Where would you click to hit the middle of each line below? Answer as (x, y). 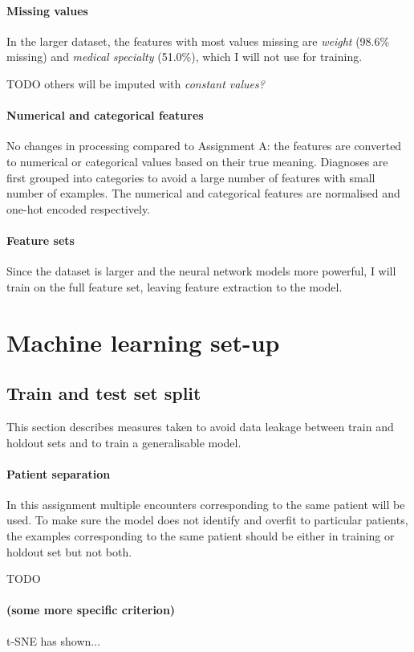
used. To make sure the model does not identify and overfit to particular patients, (207, 520)
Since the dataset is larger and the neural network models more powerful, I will (201, 271)
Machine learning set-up (143, 342)
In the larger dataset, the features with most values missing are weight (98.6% (198, 41)
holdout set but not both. (69, 551)
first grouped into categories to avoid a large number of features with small (191, 177)
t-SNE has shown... (54, 640)
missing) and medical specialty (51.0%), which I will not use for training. (185, 57)
